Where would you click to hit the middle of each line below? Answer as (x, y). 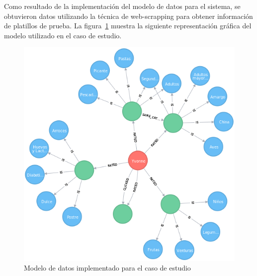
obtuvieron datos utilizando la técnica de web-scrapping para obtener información (128, 16)
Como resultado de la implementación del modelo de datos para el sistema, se (122, 6)
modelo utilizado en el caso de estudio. (63, 35)
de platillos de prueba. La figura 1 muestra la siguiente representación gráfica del (128, 26)
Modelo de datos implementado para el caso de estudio (107, 268)
